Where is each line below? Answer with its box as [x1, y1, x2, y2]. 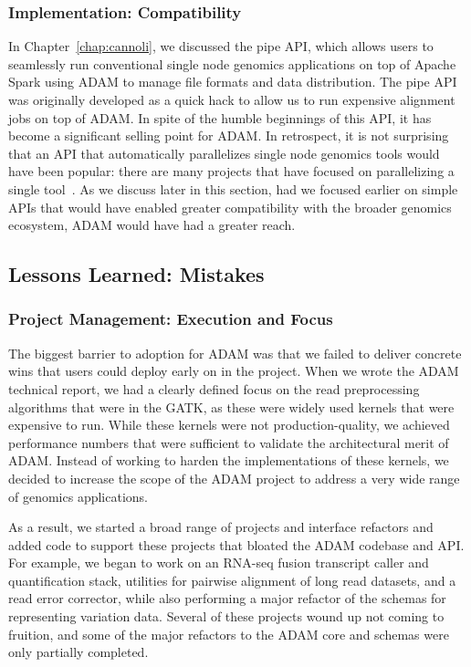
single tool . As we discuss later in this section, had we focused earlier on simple [8, 179, 458, 198]
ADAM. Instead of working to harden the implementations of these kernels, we [8, 451, 449, 470]
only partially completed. [8, 642, 149, 662]
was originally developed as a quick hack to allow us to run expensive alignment [8, 90, 455, 109]
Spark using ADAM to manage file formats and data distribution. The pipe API [8, 72, 457, 91]
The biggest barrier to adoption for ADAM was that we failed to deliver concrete [8, 343, 462, 362]
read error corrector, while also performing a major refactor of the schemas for [8, 589, 446, 608]
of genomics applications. [8, 486, 148, 505]
